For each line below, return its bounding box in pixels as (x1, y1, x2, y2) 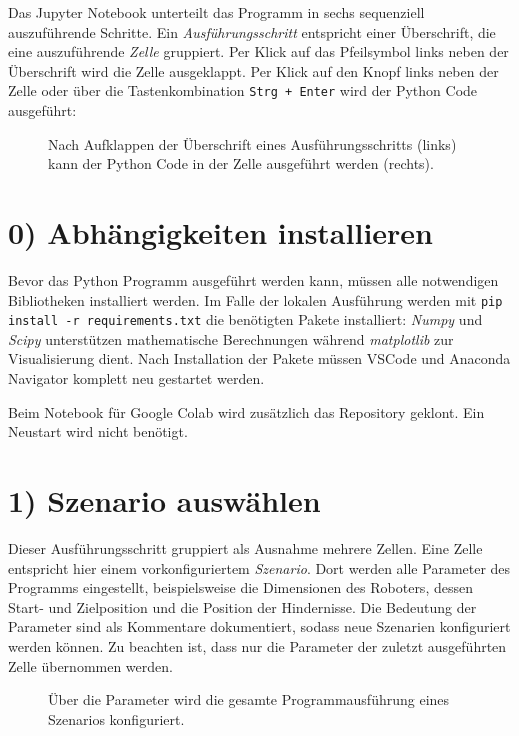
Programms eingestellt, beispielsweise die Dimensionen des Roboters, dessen (8, 577, 473, 598)
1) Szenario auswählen (8, 480, 321, 520)
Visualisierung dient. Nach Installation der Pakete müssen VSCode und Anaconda (8, 348, 511, 369)
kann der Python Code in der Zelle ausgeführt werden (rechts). (48, 153, 434, 174)
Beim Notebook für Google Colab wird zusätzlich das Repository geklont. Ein (8, 401, 485, 422)
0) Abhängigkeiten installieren (8, 212, 433, 252)
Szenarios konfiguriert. (48, 708, 185, 729)
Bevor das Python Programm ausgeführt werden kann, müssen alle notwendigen (8, 269, 499, 290)
